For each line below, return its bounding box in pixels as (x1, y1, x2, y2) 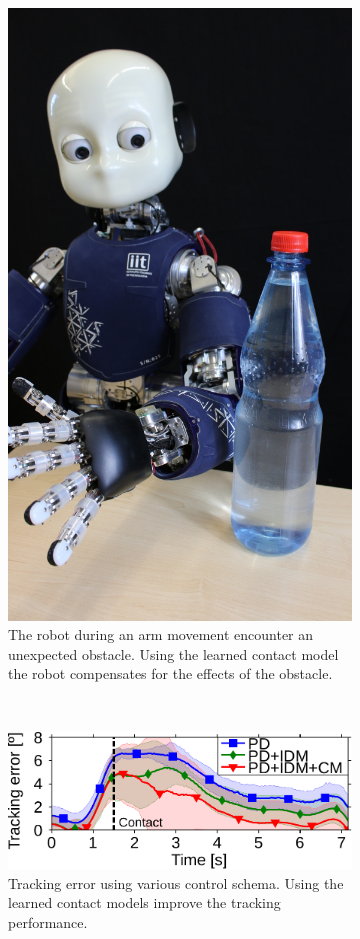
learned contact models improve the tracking (8, 892, 281, 913)
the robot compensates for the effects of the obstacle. (8, 663, 333, 684)
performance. (8, 911, 88, 932)
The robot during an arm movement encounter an (8, 624, 314, 645)
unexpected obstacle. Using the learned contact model (8, 643, 339, 664)
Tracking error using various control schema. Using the (8, 872, 344, 893)
